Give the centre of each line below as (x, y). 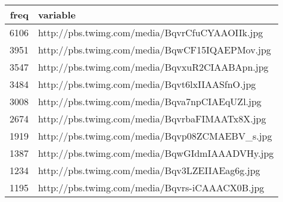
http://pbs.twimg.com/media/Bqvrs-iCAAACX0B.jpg (151, 187)
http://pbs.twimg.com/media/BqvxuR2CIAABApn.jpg (153, 67)
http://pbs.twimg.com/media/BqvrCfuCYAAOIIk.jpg (151, 32)
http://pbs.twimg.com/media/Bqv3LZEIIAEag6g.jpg (149, 170)
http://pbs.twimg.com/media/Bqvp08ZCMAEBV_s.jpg (155, 136)
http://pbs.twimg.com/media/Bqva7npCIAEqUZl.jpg (150, 101)
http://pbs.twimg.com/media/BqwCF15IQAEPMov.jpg (155, 50)
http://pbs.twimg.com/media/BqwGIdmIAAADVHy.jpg (156, 153)
